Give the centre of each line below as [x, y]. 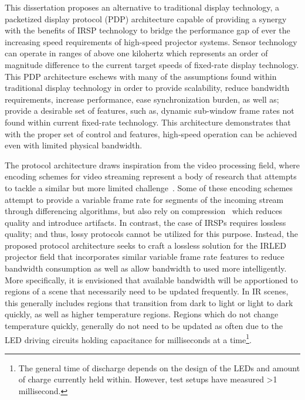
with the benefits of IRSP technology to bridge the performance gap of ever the [148, 30]
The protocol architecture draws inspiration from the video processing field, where [152, 165]
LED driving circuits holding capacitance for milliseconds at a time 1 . [128, 338]
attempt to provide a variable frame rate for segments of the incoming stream [144, 199]
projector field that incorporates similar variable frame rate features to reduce [145, 257]
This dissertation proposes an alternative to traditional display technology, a [142, 7]
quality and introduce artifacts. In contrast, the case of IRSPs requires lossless [145, 222]
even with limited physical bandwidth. [74, 145]
